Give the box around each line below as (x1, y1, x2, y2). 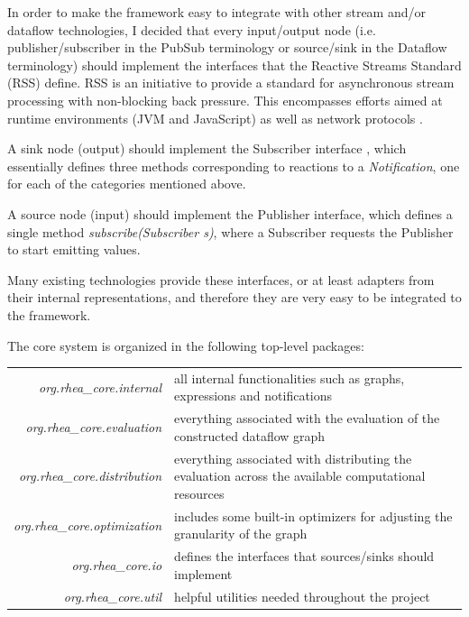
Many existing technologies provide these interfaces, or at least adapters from (7, 270, 435, 289)
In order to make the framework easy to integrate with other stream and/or (7, 3, 426, 21)
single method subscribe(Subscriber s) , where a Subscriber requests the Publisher (7, 222, 454, 241)
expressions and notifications (174, 386, 333, 405)
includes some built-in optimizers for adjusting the (174, 506, 453, 525)
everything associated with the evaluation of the (174, 409, 440, 428)
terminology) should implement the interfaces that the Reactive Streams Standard (7, 55, 462, 74)
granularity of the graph (174, 524, 308, 543)
